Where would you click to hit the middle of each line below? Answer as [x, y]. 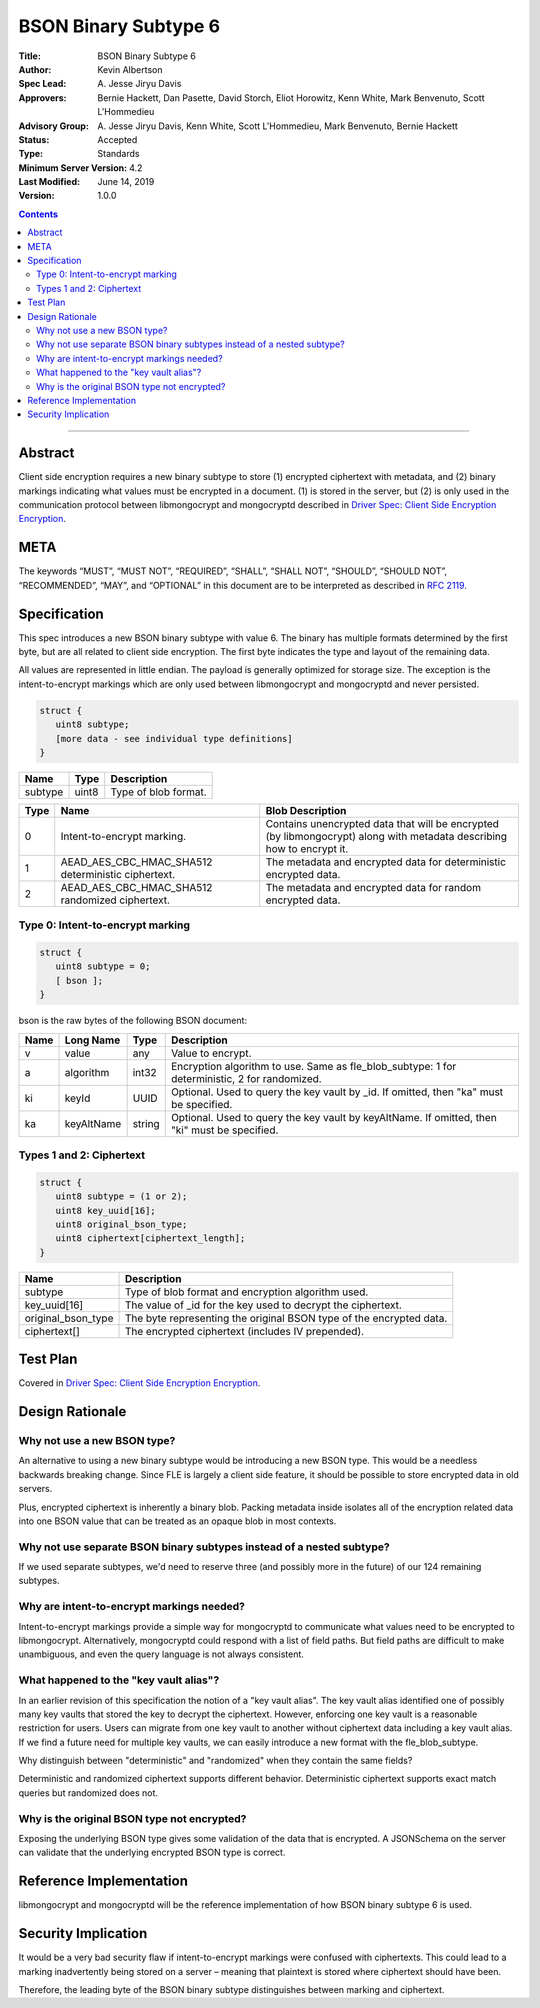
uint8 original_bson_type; [121, 1224]
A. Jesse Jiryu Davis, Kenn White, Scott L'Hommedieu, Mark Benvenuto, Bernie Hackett [278, 126]
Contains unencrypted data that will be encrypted [382, 823]
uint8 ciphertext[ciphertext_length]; [150, 1238]
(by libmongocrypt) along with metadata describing [386, 836]
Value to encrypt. [211, 1053]
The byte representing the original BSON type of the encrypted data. [286, 1318]
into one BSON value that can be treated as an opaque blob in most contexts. [177, 1521]
